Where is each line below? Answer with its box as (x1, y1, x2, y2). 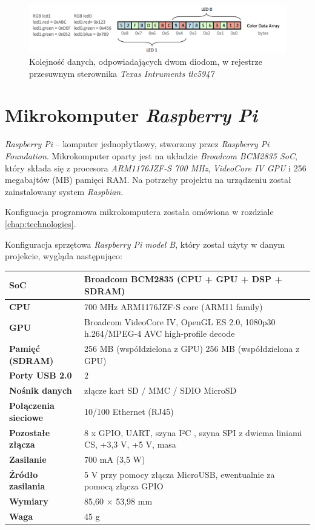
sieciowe (9, 411, 43, 423)
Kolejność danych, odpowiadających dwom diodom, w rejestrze (29, 55, 262, 68)
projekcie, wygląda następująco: (5, 250, 122, 262)
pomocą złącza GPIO (84, 480, 164, 492)
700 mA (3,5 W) (84, 452, 145, 465)
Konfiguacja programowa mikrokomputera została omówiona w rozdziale (5, 205, 274, 218)
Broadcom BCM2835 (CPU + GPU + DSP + (84, 273, 282, 285)
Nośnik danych (9, 384, 72, 397)
